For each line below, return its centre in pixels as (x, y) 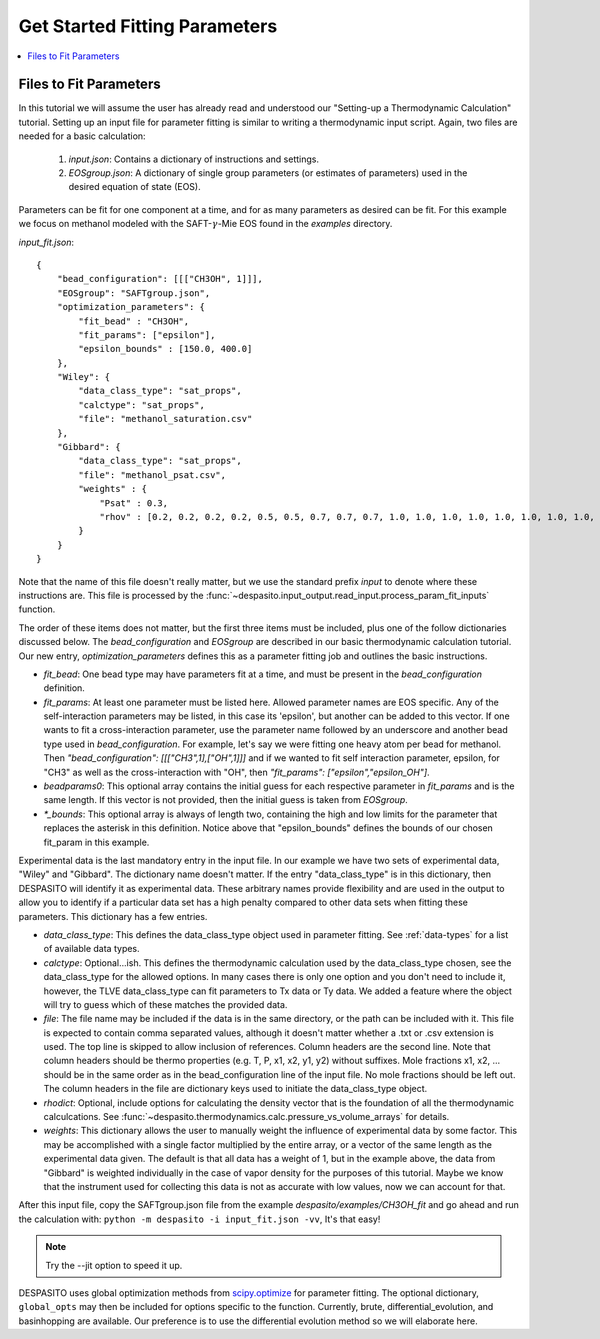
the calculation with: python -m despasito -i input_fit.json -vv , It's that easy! (199, 1219)
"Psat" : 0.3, (134, 503)
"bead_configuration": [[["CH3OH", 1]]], (160, 279)
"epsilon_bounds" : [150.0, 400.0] (165, 349)
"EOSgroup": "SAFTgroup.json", (133, 293)
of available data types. (91, 949)
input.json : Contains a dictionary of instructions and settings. (194, 159)
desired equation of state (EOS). (134, 187)
